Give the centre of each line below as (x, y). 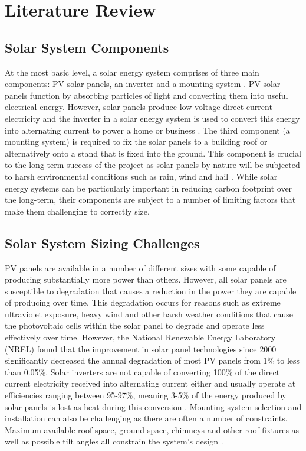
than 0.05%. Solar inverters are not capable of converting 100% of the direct (142, 371)
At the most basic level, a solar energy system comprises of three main (132, 72)
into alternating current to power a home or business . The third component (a (147, 130)
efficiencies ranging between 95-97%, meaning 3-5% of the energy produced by (146, 395)
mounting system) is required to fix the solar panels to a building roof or (136, 142)
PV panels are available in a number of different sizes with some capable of (140, 267)
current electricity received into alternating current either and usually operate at (150, 383)
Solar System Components (87, 47)
